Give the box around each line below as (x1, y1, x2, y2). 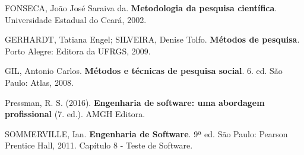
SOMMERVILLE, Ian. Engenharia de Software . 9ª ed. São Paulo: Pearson (5, 127, 288, 140)
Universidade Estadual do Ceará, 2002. (5, 13, 147, 25)
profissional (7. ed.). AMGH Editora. (5, 108, 145, 120)
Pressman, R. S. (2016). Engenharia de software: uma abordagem (5, 96, 265, 108)
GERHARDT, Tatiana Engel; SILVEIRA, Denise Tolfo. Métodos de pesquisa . (5, 33, 300, 46)
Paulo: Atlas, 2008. (5, 76, 74, 88)
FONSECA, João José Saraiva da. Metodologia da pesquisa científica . (5, 2, 277, 14)
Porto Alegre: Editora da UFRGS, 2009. (5, 44, 151, 57)
